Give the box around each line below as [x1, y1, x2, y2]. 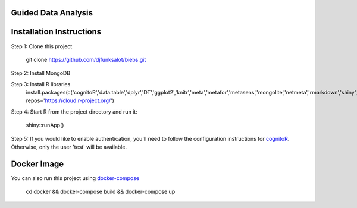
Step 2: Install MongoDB [11, 70, 71, 77]
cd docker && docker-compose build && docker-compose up [26, 188, 176, 196]
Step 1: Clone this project [11, 42, 73, 50]
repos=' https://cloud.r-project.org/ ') [26, 97, 114, 104]
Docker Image [11, 159, 64, 169]
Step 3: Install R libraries [11, 80, 71, 87]
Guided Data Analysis [11, 8, 93, 18]
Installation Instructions [11, 27, 102, 37]
